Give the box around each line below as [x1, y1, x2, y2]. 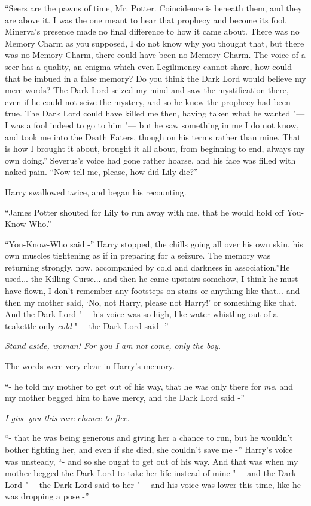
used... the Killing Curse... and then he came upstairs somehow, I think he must [5, 272, 298, 285]
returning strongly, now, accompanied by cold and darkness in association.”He [5, 260, 290, 273]
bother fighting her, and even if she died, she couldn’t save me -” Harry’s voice [5, 443, 293, 455]
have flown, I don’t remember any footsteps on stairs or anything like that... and [5, 284, 300, 297]
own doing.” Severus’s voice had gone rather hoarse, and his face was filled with [5, 154, 296, 166]
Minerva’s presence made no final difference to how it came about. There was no [5, 25, 300, 38]
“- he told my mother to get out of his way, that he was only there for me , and [5, 379, 294, 392]
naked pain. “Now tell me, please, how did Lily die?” [5, 165, 198, 178]
